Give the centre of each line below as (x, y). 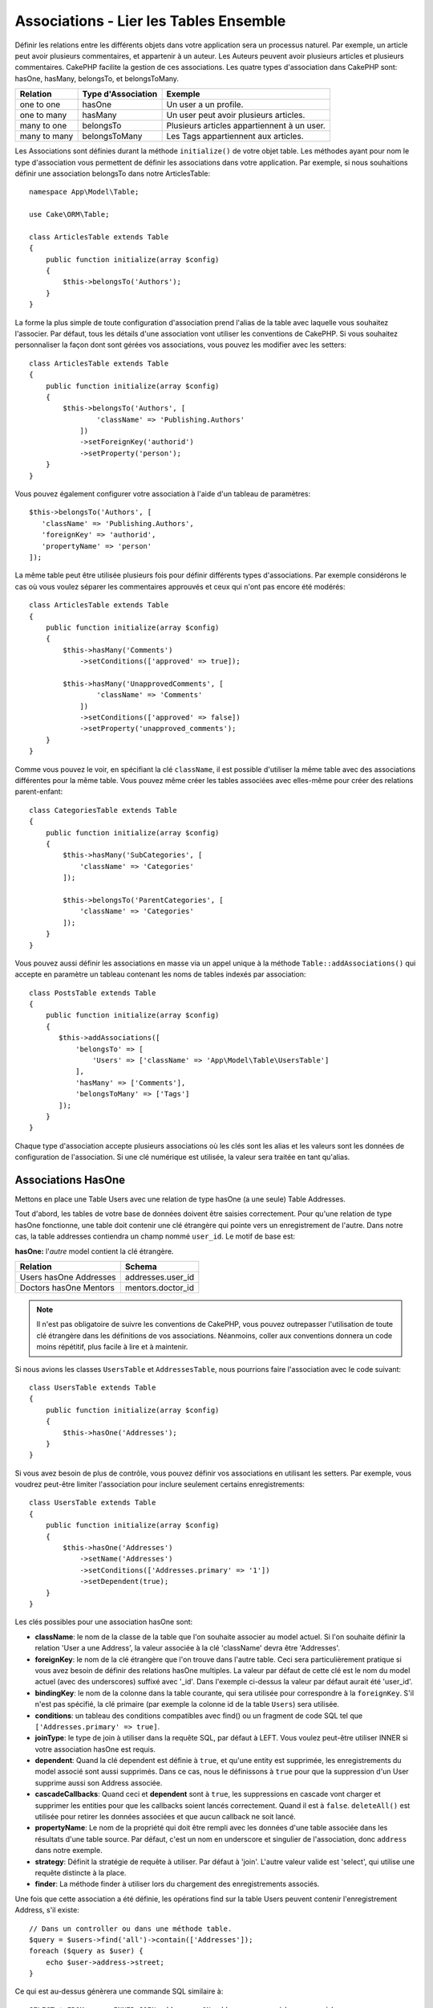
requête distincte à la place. (81, 1872)
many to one (43, 126)
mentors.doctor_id (159, 1288)
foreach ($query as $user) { (86, 1951)
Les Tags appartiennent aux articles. (235, 137)
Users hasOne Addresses (68, 1277)
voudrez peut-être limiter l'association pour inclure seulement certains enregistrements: (160, 1484)
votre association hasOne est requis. (95, 1749)
